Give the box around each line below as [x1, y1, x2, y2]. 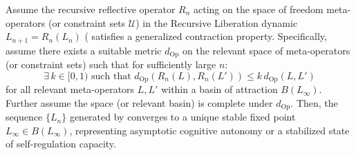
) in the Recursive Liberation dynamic [135, 15, 298, 30]
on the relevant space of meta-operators [182, 43, 350, 57]
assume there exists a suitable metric [6, 43, 162, 57]
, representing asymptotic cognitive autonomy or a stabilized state [69, 123, 350, 137]
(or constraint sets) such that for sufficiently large [6, 57, 216, 72]
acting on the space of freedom [194, 2, 324, 16]
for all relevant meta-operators [6, 82, 135, 96]
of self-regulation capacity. [6, 136, 116, 151]
